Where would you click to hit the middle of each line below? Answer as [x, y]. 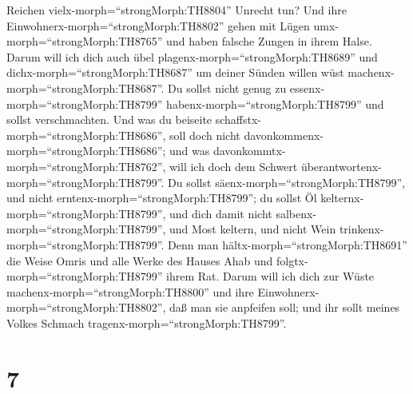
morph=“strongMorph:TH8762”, [86, 166]
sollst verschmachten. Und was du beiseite [109, 119]
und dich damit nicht [221, 213]
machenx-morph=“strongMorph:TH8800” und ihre [130, 291]
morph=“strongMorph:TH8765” [85, 41]
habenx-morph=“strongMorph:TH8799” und [275, 103]
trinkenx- [361, 229]
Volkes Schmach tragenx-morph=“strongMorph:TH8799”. [147, 322]
